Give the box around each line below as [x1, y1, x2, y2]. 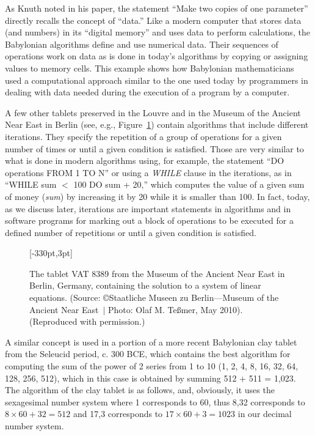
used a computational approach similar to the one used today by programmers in [5, 73, 308, 86]
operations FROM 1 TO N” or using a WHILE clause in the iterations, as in [5, 166, 292, 179]
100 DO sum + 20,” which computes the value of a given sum [73, 178, 305, 191]
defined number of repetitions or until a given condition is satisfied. [5, 226, 256, 238]
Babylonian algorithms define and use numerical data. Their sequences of [5, 37, 278, 50]
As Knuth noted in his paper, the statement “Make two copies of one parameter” [5, 2, 308, 14]
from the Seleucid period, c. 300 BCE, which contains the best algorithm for [5, 347, 291, 360]
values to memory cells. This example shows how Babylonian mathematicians [5, 61, 294, 74]
